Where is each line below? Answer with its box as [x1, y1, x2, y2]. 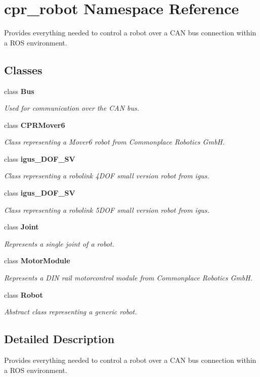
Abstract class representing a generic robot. [4, 306, 137, 317]
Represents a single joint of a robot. [4, 238, 114, 249]
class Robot [4, 289, 43, 300]
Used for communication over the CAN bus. [4, 103, 140, 113]
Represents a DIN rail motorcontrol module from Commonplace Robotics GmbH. [4, 272, 252, 283]
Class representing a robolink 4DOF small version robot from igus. [4, 170, 209, 181]
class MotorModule [4, 255, 70, 266]
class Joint [4, 221, 39, 232]
